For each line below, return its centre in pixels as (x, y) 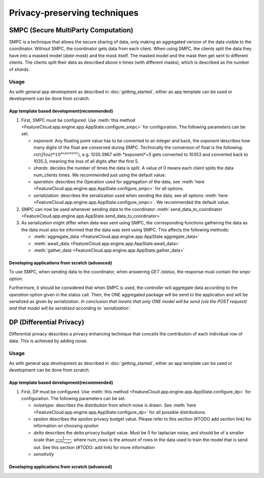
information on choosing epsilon (66, 426)
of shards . (19, 69)
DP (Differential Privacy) (47, 323)
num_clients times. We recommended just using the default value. (100, 175)
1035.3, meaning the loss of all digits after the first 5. (86, 161)
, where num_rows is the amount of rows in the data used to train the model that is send (159, 440)
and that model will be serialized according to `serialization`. (70, 308)
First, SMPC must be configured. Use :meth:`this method (78, 120)
